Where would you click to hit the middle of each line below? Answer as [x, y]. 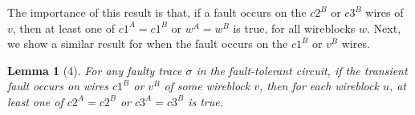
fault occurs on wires [58, 86]
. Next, [384, 28]
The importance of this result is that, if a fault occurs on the [157, 12]
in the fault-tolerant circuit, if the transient [302, 70]
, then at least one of [64, 28]
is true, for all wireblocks [294, 28]
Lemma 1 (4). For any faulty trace [95, 70]
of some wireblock [207, 86]
